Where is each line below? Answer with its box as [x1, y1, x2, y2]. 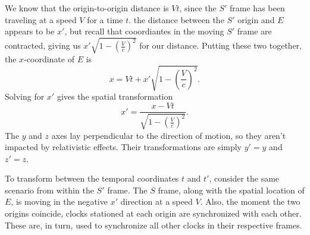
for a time [87, 13, 123, 26]
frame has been [230, 2, 285, 14]
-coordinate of [24, 53, 74, 65]
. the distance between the [129, 13, 224, 26]
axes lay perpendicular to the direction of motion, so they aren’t [51, 129, 286, 141]
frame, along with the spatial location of [158, 183, 305, 196]
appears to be [5, 25, 55, 37]
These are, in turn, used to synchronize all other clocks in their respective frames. [5, 218, 302, 231]
